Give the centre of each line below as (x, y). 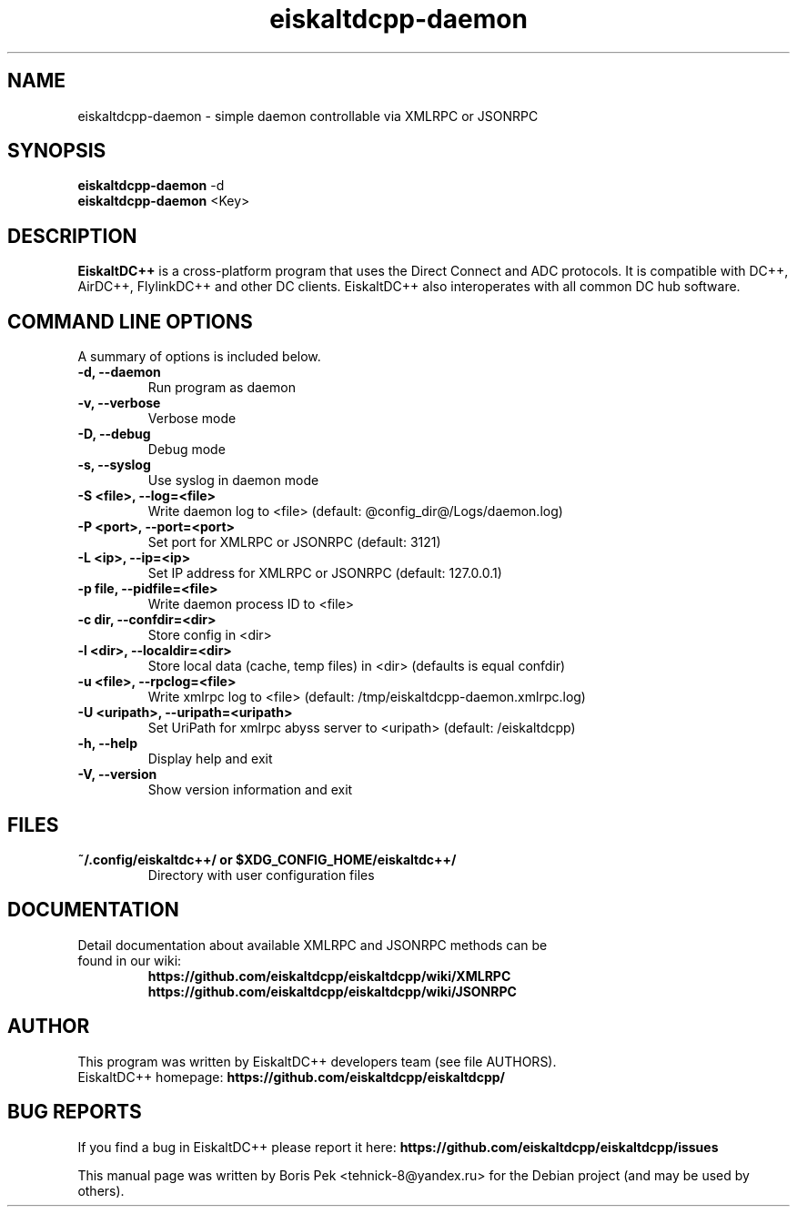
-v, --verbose (119, 403)
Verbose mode (192, 419)
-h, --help (107, 744)
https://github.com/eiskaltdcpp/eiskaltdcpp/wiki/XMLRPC (329, 976)
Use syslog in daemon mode (233, 481)
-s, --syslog (114, 465)
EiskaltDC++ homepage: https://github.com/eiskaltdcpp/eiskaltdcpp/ (292, 1077)
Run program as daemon (222, 388)
